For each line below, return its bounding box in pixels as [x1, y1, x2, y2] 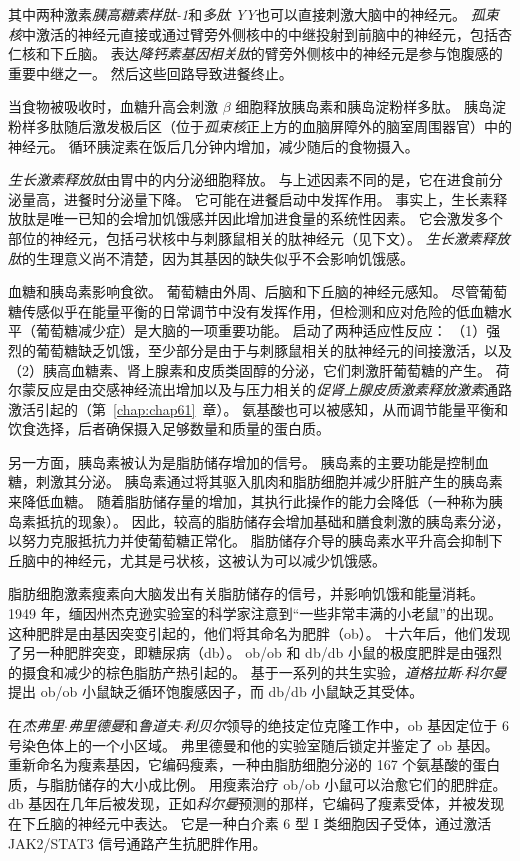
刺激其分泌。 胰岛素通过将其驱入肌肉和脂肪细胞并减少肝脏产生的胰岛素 [35, 471, 503, 492]
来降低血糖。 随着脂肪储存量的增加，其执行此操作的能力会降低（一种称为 [8, 491, 489, 512]
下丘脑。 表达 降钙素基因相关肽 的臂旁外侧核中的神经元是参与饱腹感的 [49, 43, 503, 64]
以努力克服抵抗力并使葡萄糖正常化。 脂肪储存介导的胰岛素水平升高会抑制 [8, 530, 489, 551]
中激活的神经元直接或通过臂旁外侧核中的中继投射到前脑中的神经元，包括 [22, 23, 498, 44]
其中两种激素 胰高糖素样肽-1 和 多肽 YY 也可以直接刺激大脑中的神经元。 [8, 4, 466, 24]
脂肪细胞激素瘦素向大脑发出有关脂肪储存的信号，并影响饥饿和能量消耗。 [8, 583, 484, 604]
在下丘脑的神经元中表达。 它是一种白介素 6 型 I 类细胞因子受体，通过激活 [8, 812, 492, 833]
